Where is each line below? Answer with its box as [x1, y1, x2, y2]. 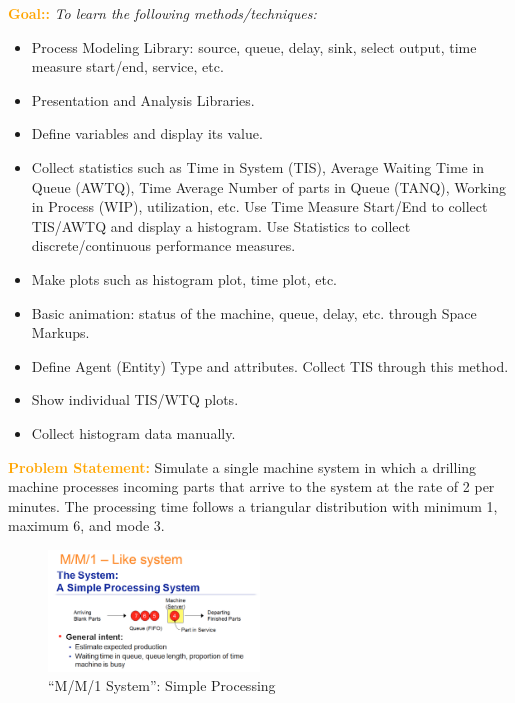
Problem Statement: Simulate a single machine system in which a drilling [8, 456, 477, 477]
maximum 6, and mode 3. [8, 515, 165, 536]
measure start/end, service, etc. [31, 56, 224, 77]
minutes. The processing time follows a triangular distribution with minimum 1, [8, 495, 498, 516]
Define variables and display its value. [31, 123, 263, 144]
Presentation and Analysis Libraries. [31, 89, 255, 110]
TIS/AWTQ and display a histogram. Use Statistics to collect [31, 215, 411, 236]
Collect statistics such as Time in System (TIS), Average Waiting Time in [31, 156, 485, 177]
